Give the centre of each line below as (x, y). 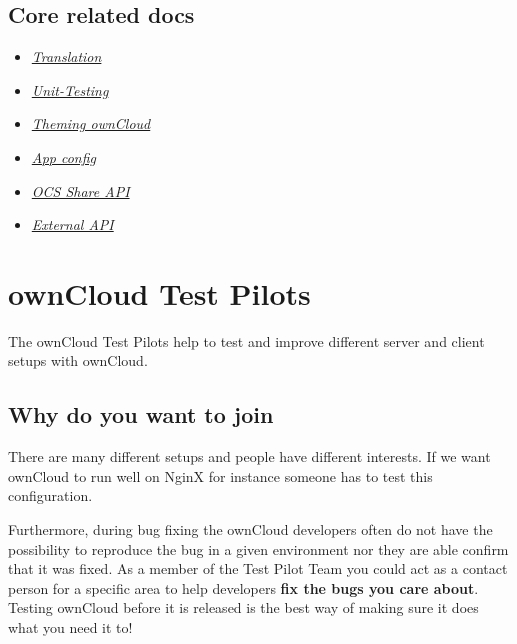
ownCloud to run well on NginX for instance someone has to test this (220, 475)
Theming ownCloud (91, 123)
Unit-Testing (70, 89)
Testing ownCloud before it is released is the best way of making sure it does (243, 607)
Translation (66, 56)
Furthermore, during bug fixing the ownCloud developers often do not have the (250, 529)
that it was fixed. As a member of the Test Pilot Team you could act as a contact (258, 568)
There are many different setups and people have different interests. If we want (249, 456)
